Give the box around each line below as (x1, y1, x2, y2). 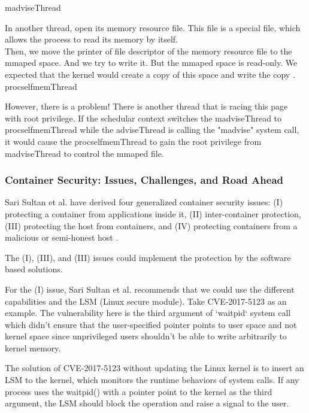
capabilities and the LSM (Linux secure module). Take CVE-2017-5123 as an (5, 294, 287, 307)
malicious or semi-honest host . (5, 231, 119, 244)
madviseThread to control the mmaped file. (5, 147, 164, 159)
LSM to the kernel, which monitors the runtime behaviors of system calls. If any (5, 373, 299, 386)
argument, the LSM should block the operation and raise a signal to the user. (5, 397, 289, 409)
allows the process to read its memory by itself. (5, 33, 178, 45)
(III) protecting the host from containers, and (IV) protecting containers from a (5, 219, 298, 232)
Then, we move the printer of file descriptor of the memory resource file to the (5, 44, 292, 57)
